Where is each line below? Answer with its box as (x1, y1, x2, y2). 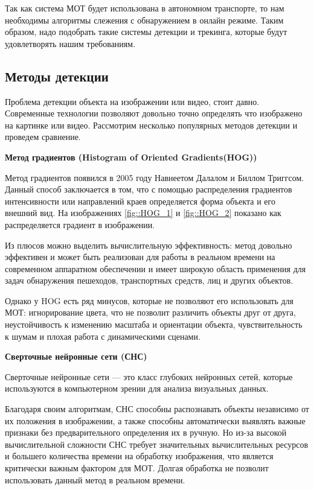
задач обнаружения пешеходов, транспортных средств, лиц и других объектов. (5, 274, 293, 287)
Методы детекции (5, 66, 109, 85)
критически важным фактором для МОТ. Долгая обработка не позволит (5, 462, 269, 474)
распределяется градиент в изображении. (5, 218, 155, 231)
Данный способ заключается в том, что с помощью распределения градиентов (5, 183, 292, 196)
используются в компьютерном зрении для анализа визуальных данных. (5, 382, 269, 395)
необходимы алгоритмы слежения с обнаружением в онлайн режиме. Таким (5, 13, 284, 26)
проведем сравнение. (5, 130, 81, 143)
